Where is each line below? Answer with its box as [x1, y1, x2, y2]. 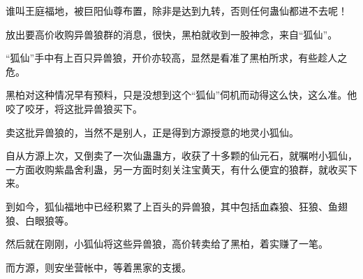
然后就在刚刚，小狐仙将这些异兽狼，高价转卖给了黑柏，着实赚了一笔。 [6, 236, 328, 251]
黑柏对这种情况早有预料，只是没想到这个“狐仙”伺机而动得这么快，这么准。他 [6, 87, 357, 102]
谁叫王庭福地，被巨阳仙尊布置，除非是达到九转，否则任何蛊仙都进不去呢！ [6, 3, 348, 17]
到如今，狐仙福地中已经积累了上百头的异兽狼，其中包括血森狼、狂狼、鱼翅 [6, 199, 348, 213]
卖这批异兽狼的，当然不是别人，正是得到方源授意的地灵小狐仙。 [6, 124, 299, 139]
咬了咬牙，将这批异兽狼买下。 [6, 101, 142, 115]
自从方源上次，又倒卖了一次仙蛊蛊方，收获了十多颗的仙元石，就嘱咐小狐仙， [6, 148, 357, 163]
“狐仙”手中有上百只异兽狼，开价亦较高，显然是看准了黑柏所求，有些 [6, 50, 318, 65]
